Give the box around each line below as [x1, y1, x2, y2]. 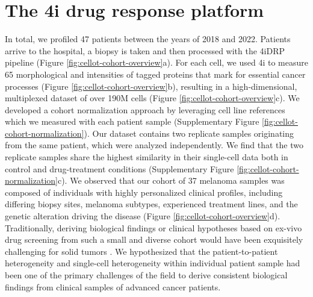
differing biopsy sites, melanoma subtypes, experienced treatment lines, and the [5, 198, 298, 210]
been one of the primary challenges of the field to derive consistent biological [5, 269, 288, 281]
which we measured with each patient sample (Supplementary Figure [5, 115, 259, 128]
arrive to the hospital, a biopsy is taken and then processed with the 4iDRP [5, 44, 285, 57]
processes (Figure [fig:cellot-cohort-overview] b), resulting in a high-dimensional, [5, 80, 297, 92]
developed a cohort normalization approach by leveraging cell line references [5, 103, 285, 116]
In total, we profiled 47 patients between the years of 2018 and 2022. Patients [5, 33, 291, 45]
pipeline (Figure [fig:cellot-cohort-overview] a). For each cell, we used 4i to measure [5, 56, 308, 69]
